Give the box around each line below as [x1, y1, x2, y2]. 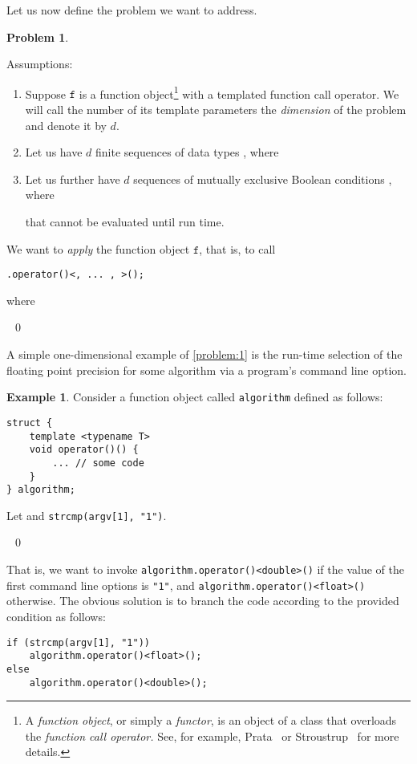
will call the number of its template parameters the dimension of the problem [25, 101, 407, 118]
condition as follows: [6, 608, 106, 624]
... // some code [52, 457, 144, 469]
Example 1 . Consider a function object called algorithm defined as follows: [6, 388, 383, 405]
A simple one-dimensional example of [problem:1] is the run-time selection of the [6, 346, 403, 363]
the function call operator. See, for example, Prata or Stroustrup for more [25, 727, 399, 744]
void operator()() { [29, 444, 139, 456]
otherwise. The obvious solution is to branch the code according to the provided [6, 592, 399, 609]
